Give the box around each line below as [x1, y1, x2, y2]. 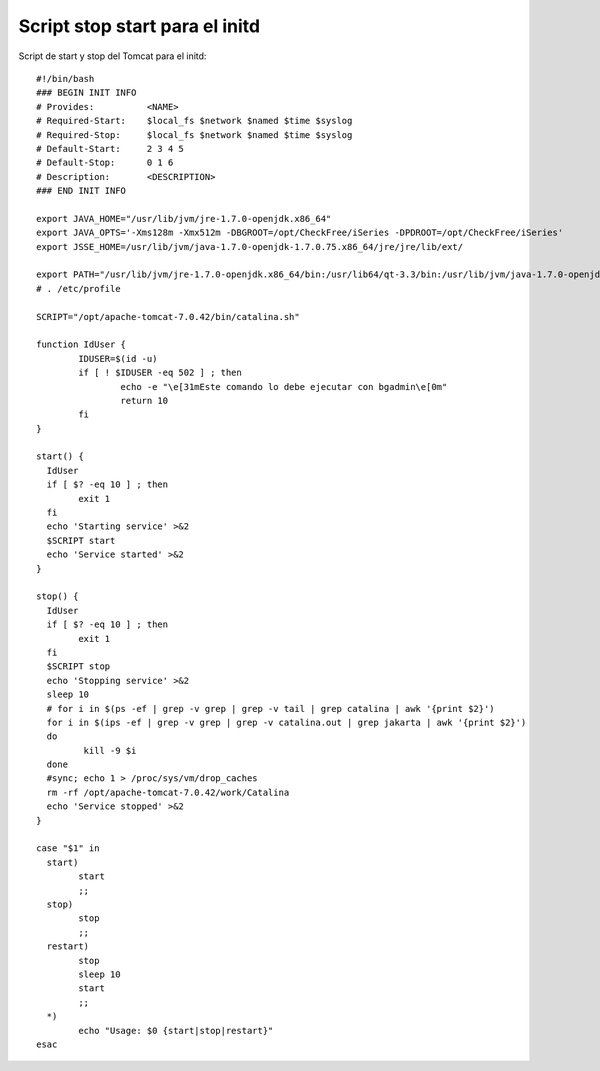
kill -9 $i [83, 745, 137, 756]
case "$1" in [36, 843, 100, 854]
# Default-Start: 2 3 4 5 [36, 143, 185, 154]
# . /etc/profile [36, 283, 121, 294]
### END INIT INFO [36, 185, 127, 197]
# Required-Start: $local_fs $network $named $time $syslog [36, 115, 353, 127]
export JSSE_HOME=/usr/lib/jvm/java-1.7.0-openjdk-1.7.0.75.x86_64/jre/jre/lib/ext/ [36, 241, 464, 252]
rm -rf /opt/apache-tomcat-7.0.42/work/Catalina [46, 786, 290, 798]
